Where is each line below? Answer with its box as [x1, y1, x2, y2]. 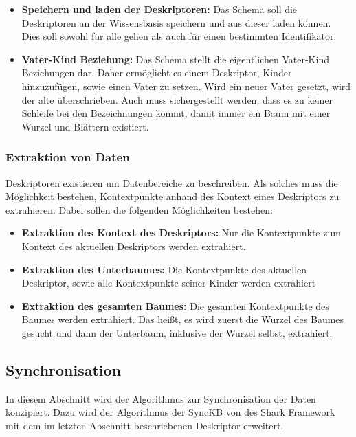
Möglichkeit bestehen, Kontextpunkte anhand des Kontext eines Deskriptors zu [5, 189, 340, 203]
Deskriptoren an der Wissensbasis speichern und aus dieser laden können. [21, 15, 331, 30]
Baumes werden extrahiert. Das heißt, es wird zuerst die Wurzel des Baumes [21, 312, 344, 326]
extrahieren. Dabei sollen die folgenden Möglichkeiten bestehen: [5, 202, 273, 216]
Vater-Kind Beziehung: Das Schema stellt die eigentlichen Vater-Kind [21, 52, 329, 66]
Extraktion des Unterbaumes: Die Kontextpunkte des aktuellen [21, 262, 307, 276]
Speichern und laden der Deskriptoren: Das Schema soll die [21, 2, 298, 16]
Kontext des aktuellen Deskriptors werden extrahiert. [21, 238, 246, 253]
